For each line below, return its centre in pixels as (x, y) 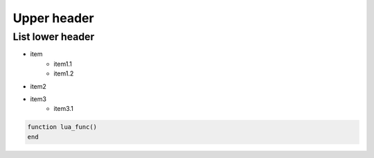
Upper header (53, 18)
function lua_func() (62, 127)
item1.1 (63, 64)
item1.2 (64, 73)
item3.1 (64, 109)
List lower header (54, 37)
